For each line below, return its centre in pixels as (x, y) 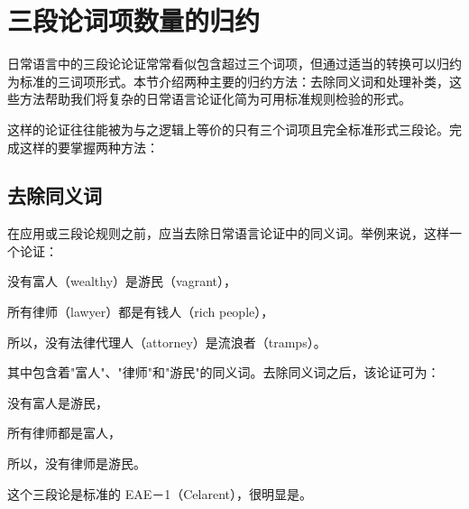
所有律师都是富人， (64, 433)
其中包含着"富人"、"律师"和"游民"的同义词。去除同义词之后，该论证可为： (224, 372)
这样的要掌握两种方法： (89, 147)
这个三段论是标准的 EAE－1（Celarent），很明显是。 (160, 493)
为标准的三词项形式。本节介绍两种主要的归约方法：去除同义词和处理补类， (228, 81)
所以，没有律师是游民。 (77, 463)
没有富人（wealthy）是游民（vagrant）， (122, 281)
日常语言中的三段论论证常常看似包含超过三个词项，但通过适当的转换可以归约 (234, 64)
